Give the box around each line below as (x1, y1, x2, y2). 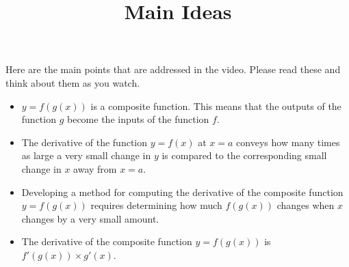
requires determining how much (90, 198, 222, 212)
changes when (276, 198, 335, 212)
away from (73, 161, 117, 175)
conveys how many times (236, 135, 340, 149)
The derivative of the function (21, 135, 148, 149)
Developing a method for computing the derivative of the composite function (21, 184, 344, 199)
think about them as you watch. (5, 75, 140, 89)
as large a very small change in (21, 148, 151, 163)
